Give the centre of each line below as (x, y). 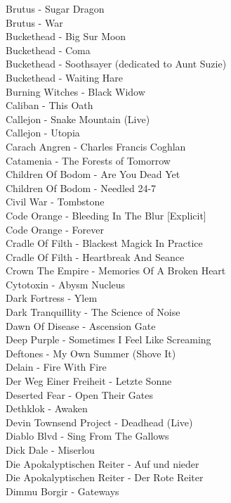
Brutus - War (34, 22)
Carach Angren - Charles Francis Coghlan (96, 146)
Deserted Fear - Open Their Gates (79, 394)
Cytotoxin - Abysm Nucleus (66, 284)
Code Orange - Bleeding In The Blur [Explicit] (106, 215)
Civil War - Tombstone (55, 202)
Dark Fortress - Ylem (52, 298)
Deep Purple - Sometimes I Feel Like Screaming (108, 339)
